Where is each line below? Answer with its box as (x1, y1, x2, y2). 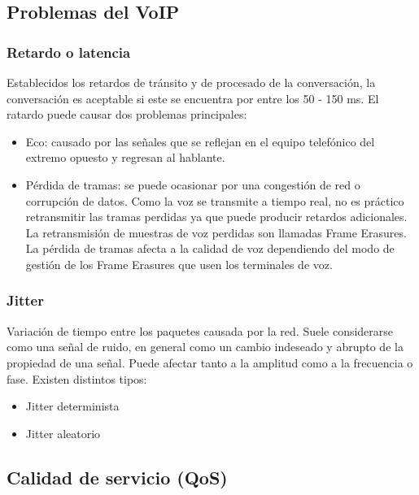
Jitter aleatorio (25, 424, 101, 441)
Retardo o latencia (7, 41, 131, 62)
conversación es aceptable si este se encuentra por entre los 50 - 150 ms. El (7, 89, 379, 106)
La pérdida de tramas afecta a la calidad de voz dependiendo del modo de (25, 240, 395, 257)
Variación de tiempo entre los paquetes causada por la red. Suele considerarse (7, 322, 394, 339)
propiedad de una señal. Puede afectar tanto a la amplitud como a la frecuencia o (7, 354, 413, 371)
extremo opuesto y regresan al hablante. (25, 149, 225, 166)
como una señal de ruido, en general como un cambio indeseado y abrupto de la (7, 338, 404, 355)
